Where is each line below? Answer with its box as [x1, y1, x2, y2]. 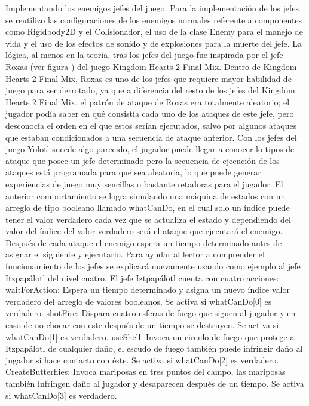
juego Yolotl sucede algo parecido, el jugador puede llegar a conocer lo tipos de [5, 143, 295, 155]
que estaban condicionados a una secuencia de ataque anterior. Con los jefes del [5, 131, 297, 143]
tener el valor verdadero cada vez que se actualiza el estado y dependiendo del [5, 213, 291, 225]
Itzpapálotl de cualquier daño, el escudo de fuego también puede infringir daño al [5, 342, 303, 355]
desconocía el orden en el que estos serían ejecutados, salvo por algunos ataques [5, 119, 297, 131]
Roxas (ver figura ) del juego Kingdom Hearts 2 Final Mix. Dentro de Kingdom [5, 60, 297, 72]
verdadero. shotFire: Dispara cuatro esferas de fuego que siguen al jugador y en [5, 307, 296, 319]
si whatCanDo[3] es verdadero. [5, 389, 117, 401]
